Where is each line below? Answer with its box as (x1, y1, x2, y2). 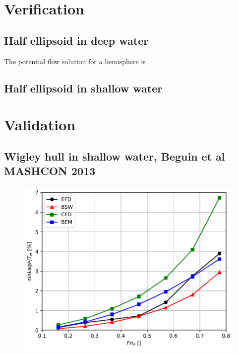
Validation (4, 114, 76, 135)
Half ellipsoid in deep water (4, 32, 149, 48)
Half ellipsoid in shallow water (4, 80, 163, 95)
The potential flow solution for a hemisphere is (4, 56, 146, 66)
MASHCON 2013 (4, 163, 96, 178)
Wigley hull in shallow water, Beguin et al (4, 148, 225, 164)
